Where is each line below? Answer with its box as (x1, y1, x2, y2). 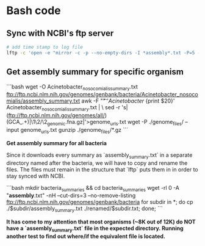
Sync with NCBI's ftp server (6, 28, 114, 38)
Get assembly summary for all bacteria (6, 139, 107, 147)
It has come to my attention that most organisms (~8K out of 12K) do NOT (6, 218, 196, 226)
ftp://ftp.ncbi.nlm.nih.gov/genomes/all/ (8, 112, 105, 119)
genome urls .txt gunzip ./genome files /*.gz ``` (20, 126, 128, 135)
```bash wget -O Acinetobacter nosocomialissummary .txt (6, 83, 138, 92)
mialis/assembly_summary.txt (6, 97, 81, 104)
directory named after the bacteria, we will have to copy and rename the (6, 159, 188, 167)
